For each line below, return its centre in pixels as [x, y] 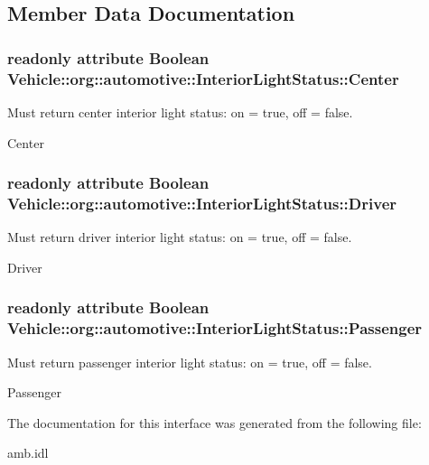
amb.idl [28, 453]
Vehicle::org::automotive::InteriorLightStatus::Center [203, 78]
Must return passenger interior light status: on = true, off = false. [190, 362]
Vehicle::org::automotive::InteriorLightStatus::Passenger [215, 328]
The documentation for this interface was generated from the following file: [214, 422]
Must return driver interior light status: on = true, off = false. [180, 237]
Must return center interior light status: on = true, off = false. [180, 112]
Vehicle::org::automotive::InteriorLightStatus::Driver [202, 203]
